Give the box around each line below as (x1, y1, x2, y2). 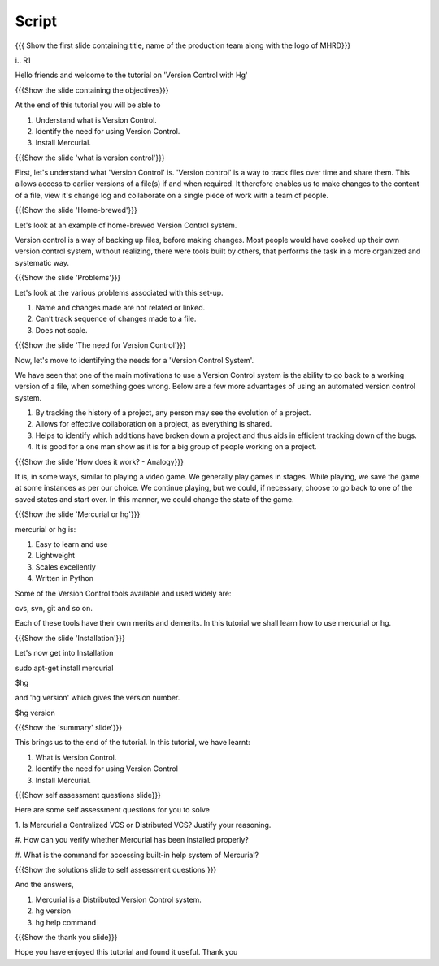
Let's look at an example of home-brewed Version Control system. (15, 220, 237, 230)
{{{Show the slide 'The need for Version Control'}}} (15, 340, 186, 350)
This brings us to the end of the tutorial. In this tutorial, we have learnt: (15, 738, 251, 747)
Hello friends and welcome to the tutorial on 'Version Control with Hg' (15, 70, 248, 80)
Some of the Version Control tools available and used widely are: (15, 588, 232, 598)
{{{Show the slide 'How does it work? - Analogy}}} (15, 457, 185, 466)
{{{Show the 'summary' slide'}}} (15, 723, 123, 733)
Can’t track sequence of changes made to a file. (35, 314, 197, 324)
